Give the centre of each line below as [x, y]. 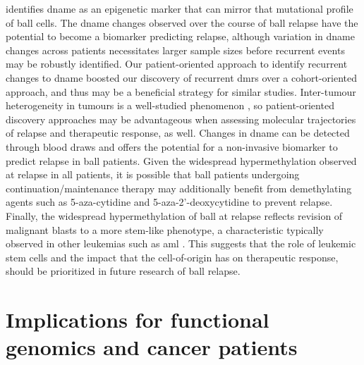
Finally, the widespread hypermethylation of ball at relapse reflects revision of [174, 215]
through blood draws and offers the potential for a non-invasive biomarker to [172, 146]
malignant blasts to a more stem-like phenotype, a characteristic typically [165, 229]
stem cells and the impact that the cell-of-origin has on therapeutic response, [172, 257]
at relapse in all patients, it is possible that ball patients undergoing [153, 174]
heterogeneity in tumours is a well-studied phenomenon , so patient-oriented [170, 105]
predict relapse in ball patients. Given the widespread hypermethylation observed [181, 160]
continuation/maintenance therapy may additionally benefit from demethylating [179, 188]
